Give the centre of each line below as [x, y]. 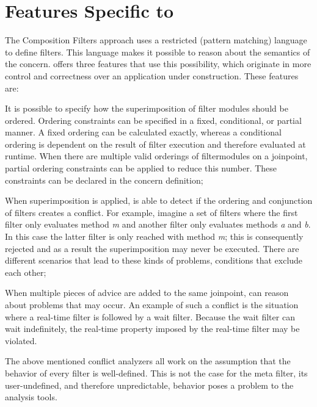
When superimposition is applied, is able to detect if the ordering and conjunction [159, 200]
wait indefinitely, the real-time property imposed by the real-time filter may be [152, 329]
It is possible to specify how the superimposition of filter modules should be [147, 108]
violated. [21, 340]
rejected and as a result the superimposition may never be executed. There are [152, 248]
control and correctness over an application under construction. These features [152, 75]
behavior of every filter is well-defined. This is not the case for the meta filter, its [156, 373]
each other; [26, 272]
